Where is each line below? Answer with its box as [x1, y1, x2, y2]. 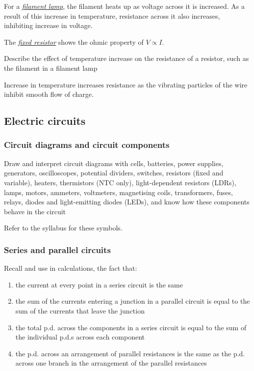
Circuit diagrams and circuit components [4, 139, 170, 151]
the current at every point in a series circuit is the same [15, 279, 183, 289]
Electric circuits [4, 113, 86, 128]
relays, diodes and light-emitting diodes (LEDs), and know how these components [4, 197, 250, 207]
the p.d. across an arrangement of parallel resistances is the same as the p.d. [15, 348, 245, 358]
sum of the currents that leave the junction [15, 305, 145, 315]
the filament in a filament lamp [4, 62, 98, 73]
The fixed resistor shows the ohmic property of [4, 36, 144, 47]
